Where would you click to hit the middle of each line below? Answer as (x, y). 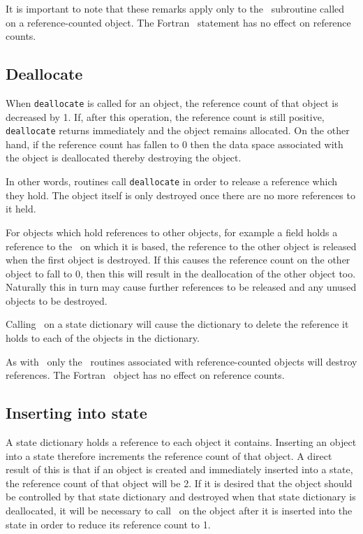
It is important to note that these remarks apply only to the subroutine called (175, 8)
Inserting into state (76, 413)
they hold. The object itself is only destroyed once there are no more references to (180, 195)
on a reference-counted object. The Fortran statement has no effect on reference (178, 22)
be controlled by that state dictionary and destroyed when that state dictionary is (181, 497)
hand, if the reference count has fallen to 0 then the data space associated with (175, 144)
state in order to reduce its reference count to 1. (108, 524)
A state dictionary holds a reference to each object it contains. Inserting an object (181, 442)
